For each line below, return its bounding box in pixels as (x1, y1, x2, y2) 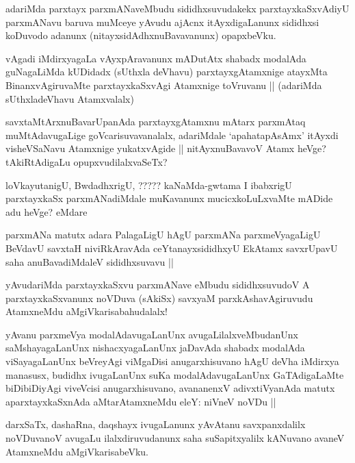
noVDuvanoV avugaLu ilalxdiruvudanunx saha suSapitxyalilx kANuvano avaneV (5, 431, 345, 445)
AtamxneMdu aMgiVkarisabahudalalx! (5, 304, 168, 318)
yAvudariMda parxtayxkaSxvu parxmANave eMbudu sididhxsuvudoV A (5, 277, 310, 292)
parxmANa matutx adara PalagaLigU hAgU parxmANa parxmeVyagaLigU (5, 227, 321, 242)
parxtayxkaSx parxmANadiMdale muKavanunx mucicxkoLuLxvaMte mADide (5, 191, 333, 205)
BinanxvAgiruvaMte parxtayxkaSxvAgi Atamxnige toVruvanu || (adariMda (5, 77, 322, 92)
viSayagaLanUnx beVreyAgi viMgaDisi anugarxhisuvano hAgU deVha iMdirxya (5, 354, 339, 368)
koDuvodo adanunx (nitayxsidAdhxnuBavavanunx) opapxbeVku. (5, 28, 276, 42)
